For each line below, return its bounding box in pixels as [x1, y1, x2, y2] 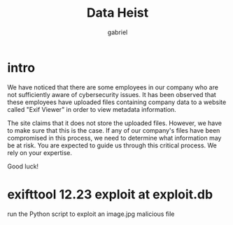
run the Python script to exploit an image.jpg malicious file [7, 210, 175, 218]
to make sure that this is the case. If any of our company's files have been [7, 126, 220, 134]
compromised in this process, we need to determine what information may [7, 133, 222, 142]
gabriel [107, 28, 128, 36]
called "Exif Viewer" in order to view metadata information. [7, 105, 176, 113]
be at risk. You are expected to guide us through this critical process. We [7, 141, 217, 150]
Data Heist [86, 5, 149, 21]
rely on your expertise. [7, 148, 72, 157]
